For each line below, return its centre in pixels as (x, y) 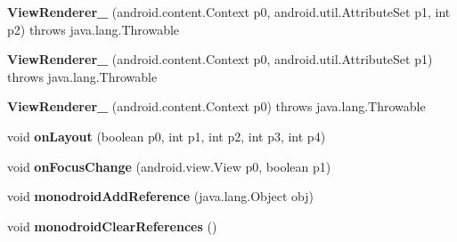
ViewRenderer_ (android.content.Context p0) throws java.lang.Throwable (216, 106)
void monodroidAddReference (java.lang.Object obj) (161, 196)
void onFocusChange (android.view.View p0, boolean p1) (169, 166)
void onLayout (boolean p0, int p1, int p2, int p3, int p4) (167, 136)
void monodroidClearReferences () (112, 226)
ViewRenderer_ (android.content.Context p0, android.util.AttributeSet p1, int (229, 12)
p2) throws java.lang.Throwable (94, 29)
